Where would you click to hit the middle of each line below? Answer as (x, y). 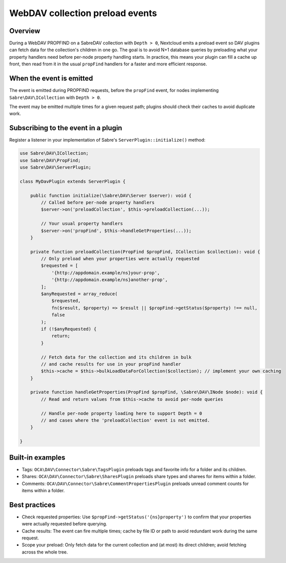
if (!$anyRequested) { (69, 329)
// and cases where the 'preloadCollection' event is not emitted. (125, 420)
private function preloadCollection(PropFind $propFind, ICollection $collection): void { (145, 252)
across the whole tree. (45, 552)
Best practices (32, 505)
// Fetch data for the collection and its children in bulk (116, 357)
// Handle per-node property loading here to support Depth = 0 (121, 413)
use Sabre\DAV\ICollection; (54, 153)
